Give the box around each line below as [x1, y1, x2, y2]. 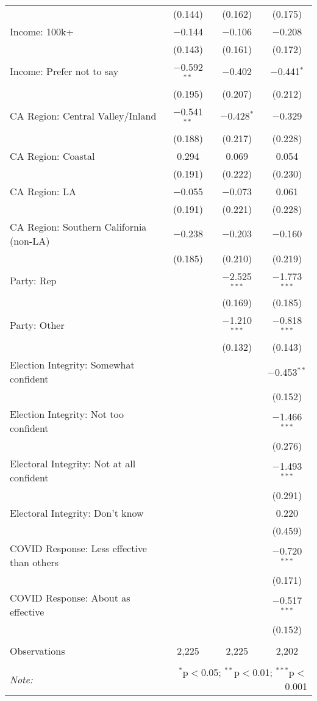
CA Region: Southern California [10, 219, 147, 234]
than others [10, 555, 59, 570]
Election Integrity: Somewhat [10, 358, 135, 372]
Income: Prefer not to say [10, 64, 119, 79]
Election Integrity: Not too [10, 407, 124, 422]
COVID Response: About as [10, 591, 130, 605]
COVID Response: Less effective [10, 541, 147, 556]
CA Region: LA [10, 184, 76, 198]
